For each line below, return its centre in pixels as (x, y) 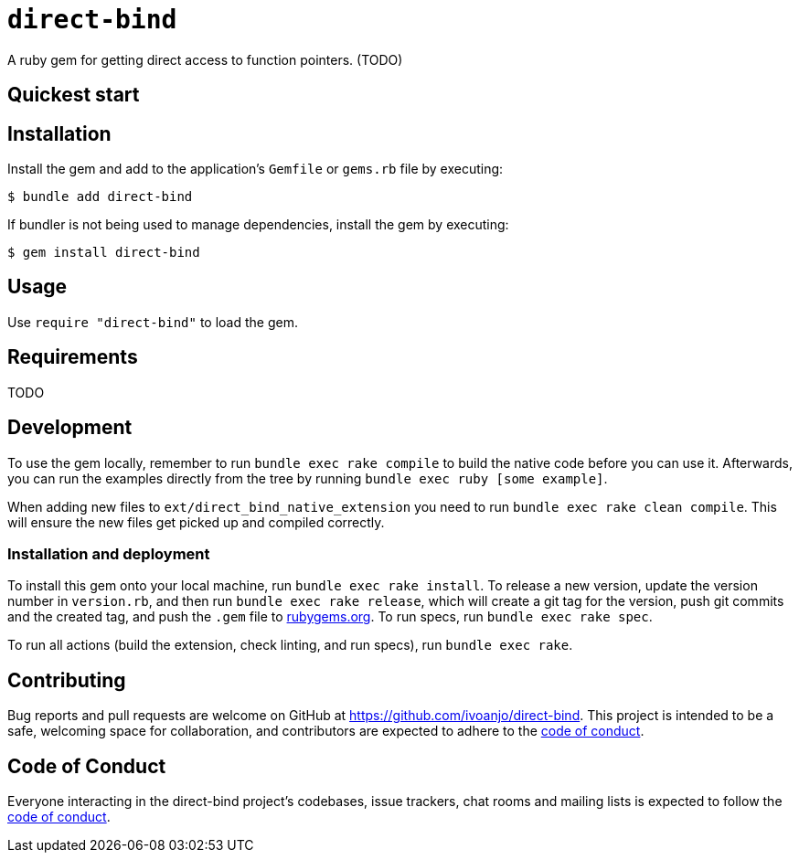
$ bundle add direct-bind (100, 197)
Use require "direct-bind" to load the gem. (153, 322)
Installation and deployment (109, 553)
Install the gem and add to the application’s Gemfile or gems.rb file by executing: (256, 169)
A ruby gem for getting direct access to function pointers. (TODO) (205, 59)
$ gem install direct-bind (104, 253)
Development (70, 428)
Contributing (67, 680)
